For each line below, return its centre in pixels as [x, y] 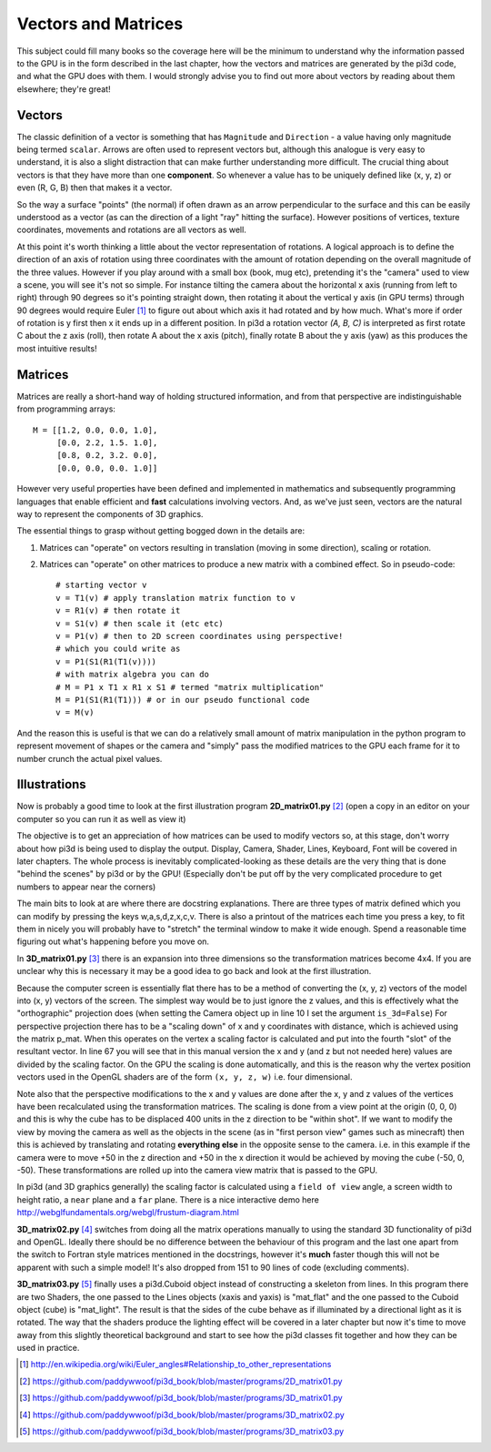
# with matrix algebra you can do [132, 675]
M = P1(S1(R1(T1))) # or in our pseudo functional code [183, 700]
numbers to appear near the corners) [86, 887]
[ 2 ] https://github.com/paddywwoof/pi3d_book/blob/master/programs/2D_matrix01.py [181, 1381]
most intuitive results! [57, 348]
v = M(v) [75, 713]
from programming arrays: [66, 409]
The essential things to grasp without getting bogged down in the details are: [160, 531]
